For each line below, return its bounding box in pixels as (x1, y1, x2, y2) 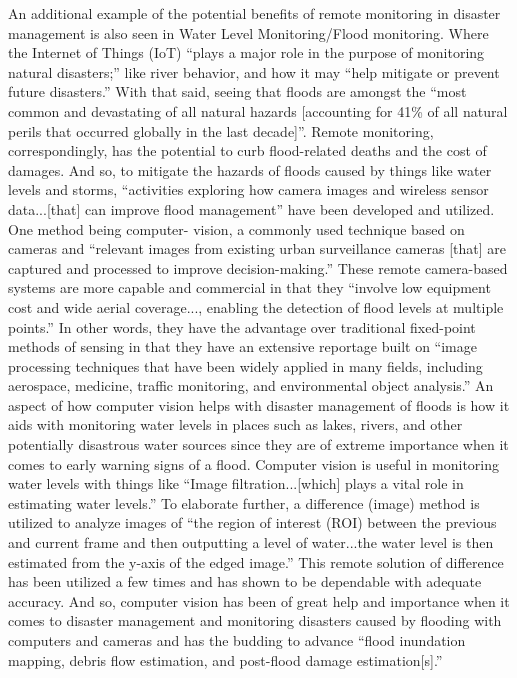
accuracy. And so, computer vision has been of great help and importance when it (8, 590, 510, 611)
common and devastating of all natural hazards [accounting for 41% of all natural (8, 100, 508, 121)
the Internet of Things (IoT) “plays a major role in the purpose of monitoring (8, 42, 485, 63)
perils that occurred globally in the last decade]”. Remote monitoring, (8, 120, 434, 141)
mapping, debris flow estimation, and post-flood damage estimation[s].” (8, 649, 443, 670)
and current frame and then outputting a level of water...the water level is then (8, 532, 494, 553)
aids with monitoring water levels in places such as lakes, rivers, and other (8, 414, 463, 435)
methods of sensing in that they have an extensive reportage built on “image (8, 336, 477, 357)
